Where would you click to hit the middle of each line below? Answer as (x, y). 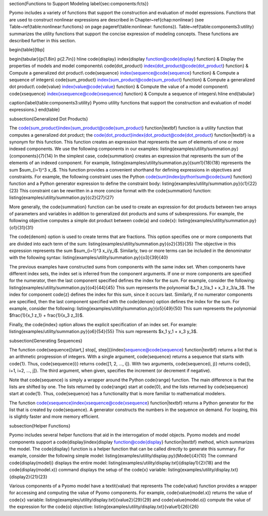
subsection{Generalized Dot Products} (49, 119)
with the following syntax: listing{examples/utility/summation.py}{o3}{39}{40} (89, 258)
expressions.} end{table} (34, 110)
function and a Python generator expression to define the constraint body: (85, 183)
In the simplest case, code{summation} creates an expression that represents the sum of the (149, 156)
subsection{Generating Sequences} (46, 341)
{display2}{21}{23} (28, 477)
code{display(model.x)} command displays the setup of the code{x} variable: (88, 470)
